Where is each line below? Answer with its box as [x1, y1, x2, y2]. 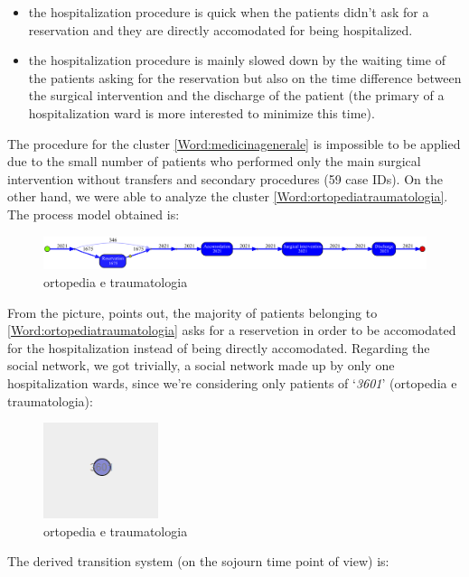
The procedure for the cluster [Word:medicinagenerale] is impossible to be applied [7, 134, 461, 153]
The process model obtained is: [7, 204, 180, 223]
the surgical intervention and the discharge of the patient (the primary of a [28, 86, 445, 105]
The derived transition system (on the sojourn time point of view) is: [7, 552, 389, 571]
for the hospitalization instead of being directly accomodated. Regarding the [7, 338, 430, 357]
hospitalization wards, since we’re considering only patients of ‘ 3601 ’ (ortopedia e [7, 373, 457, 392]
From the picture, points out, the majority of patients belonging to [7, 302, 378, 321]
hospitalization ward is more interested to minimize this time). [28, 103, 375, 122]
